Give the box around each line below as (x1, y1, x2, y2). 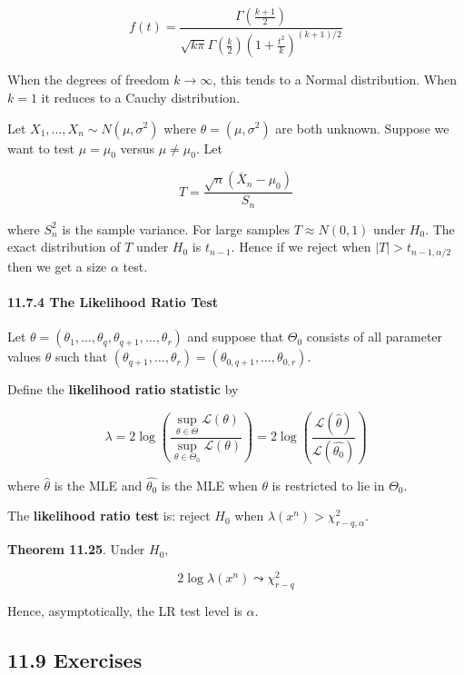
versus (120, 138, 155, 157)
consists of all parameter (306, 327, 443, 346)
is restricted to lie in (271, 475, 385, 494)
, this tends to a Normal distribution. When (212, 70, 458, 89)
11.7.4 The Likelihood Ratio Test (7, 292, 219, 311)
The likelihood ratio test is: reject (7, 506, 211, 525)
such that (54, 347, 108, 366)
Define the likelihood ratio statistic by (7, 380, 239, 399)
